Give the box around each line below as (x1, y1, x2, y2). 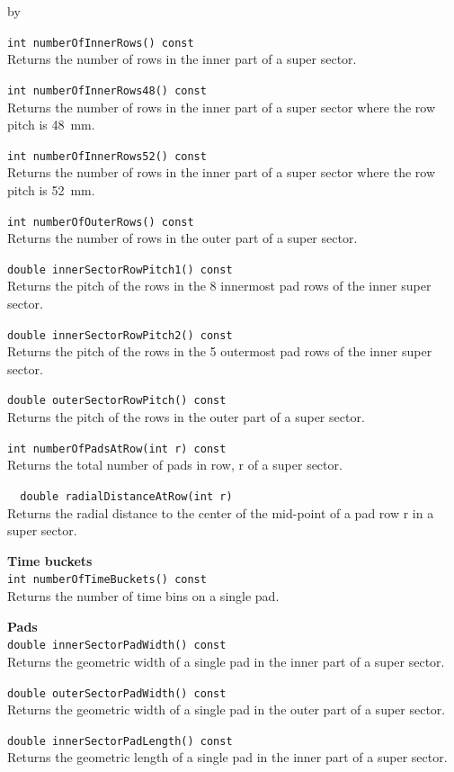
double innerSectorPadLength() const (7, 734, 233, 748)
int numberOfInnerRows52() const (7, 149, 207, 163)
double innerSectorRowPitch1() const (7, 263, 233, 276)
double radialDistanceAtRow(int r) (20, 489, 233, 503)
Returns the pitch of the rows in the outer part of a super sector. (7, 408, 365, 426)
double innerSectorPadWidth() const (7, 639, 227, 652)
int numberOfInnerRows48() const (7, 84, 207, 97)
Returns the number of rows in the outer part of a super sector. (7, 229, 358, 247)
